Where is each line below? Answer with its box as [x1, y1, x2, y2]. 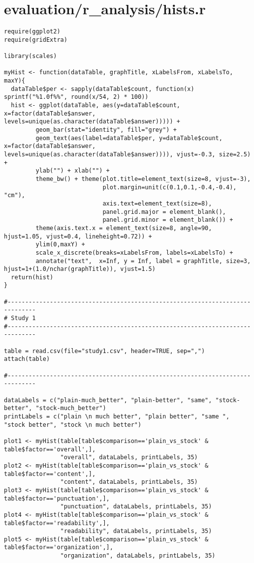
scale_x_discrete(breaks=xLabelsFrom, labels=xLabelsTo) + [35, 249, 233, 256]
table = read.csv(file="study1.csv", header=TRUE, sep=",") [4, 347, 205, 355]
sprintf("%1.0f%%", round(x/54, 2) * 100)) [4, 93, 149, 101]
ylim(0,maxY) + [35, 241, 85, 248]
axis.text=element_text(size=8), [102, 200, 212, 207]
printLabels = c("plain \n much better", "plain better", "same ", [4, 413, 230, 420]
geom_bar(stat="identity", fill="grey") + [35, 126, 177, 133]
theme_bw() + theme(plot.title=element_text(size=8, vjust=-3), [35, 175, 251, 182]
